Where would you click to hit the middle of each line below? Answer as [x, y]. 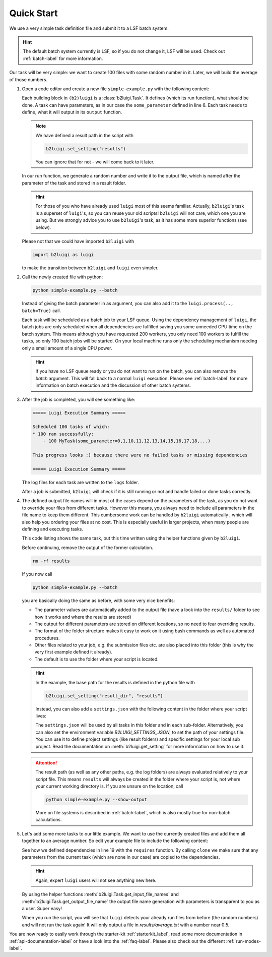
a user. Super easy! [42, 908]
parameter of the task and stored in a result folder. [74, 183]
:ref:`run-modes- [244, 941]
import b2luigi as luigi [63, 254]
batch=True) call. [42, 311]
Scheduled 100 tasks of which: [71, 427]
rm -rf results [51, 561]
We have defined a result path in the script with [84, 135]
